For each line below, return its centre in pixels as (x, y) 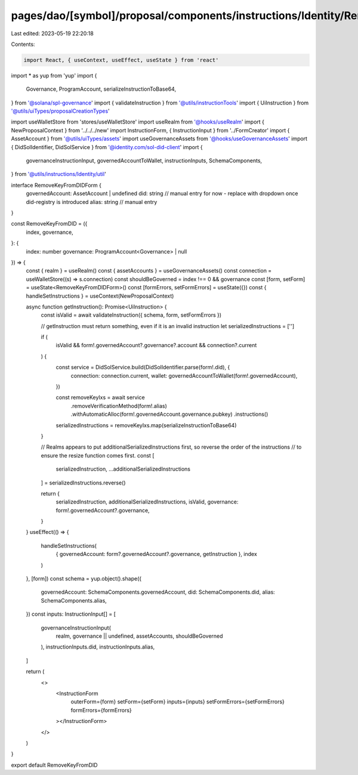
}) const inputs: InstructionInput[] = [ (71, 614)
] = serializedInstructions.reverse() (83, 483)
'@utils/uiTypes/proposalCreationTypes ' (60, 111)
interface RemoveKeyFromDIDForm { (56, 185)
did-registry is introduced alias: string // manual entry (92, 202)
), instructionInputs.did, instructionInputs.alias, (98, 647)
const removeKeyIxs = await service (101, 397)
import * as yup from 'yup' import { (54, 75)
